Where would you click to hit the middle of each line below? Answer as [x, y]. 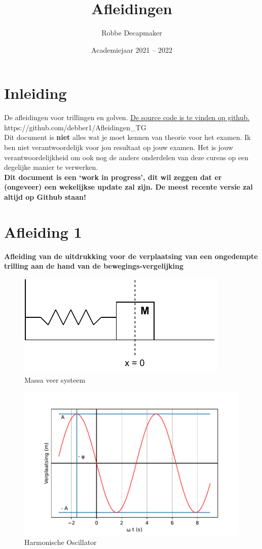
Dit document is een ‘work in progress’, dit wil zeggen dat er [113, 177]
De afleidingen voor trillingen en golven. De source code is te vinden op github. [127, 117]
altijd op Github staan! [45, 197]
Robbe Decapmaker [132, 33]
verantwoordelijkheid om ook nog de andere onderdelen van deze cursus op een [126, 157]
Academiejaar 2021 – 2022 [132, 49]
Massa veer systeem [55, 379]
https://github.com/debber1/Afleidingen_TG [75, 127]
